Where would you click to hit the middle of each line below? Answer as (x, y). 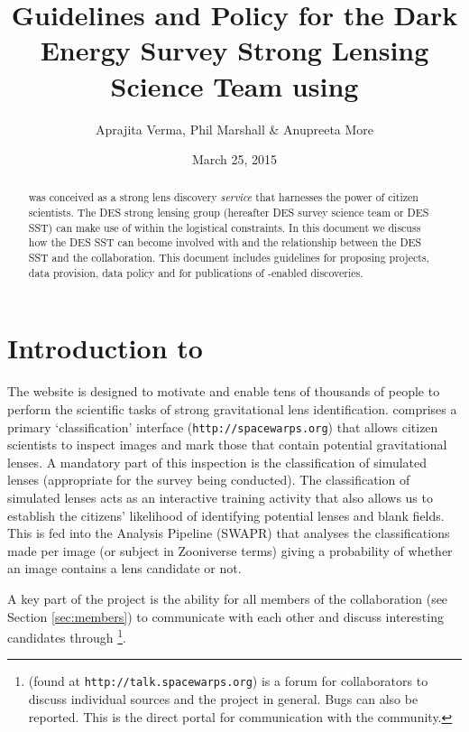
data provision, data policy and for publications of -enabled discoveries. (196, 272)
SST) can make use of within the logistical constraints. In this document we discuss (225, 227)
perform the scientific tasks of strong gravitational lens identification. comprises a (232, 408)
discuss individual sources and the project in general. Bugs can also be (223, 699)
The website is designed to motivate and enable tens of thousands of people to (224, 391)
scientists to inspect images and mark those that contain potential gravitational (227, 445)
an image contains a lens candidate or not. (124, 568)
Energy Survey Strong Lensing (234, 50)
